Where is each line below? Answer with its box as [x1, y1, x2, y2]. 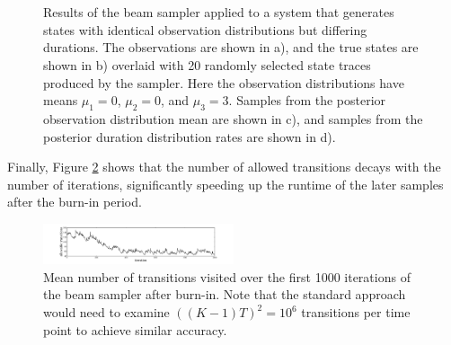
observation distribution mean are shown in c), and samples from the [43, 109, 423, 128]
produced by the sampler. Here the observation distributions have [43, 73, 404, 92]
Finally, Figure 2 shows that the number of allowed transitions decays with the [7, 157, 441, 176]
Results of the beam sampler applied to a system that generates [43, 3, 394, 22]
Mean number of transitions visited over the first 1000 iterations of [43, 267, 411, 286]
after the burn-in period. [7, 192, 142, 211]
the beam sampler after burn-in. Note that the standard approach [43, 285, 406, 304]
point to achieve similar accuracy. [43, 320, 227, 339]
